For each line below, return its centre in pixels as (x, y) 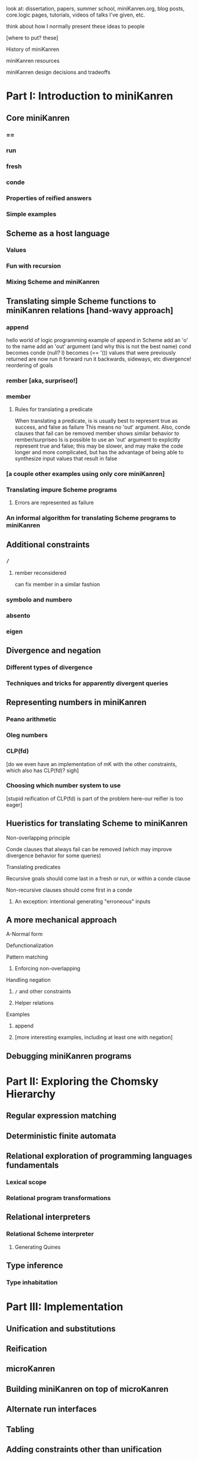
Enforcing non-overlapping (48, 969)
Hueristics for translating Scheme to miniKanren (97, 823)
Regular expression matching (61, 1116)
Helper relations (34, 1003)
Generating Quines (38, 1247)
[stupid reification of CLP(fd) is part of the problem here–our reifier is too (95, 798)
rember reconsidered (40, 573)
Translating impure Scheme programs (61, 490)
